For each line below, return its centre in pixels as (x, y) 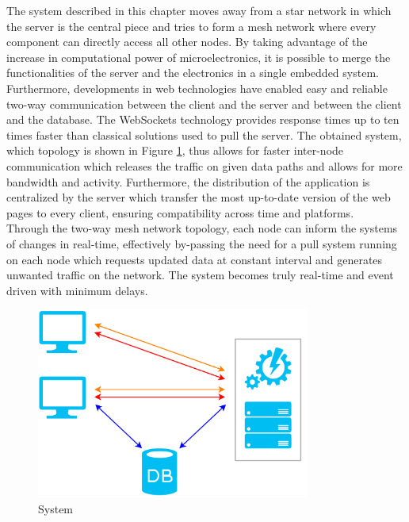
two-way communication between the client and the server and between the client (204, 104)
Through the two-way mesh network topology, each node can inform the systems (202, 228)
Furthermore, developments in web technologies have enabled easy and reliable (197, 88)
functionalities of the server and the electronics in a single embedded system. (193, 73)
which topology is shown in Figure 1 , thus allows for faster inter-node (175, 150)
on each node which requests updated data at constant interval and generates (195, 259)
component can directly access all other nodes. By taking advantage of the (187, 42)
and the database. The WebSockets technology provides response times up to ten (203, 119)
